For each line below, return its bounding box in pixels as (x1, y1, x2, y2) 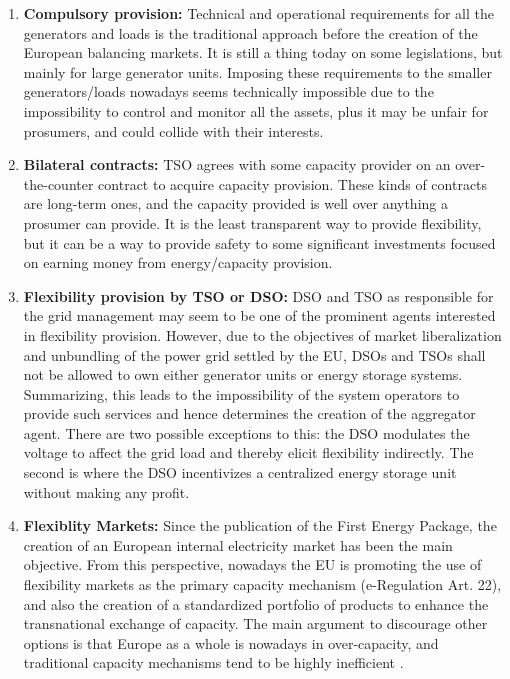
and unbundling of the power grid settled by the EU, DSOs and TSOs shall (23, 344, 486, 365)
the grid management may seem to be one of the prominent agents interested (23, 305, 496, 326)
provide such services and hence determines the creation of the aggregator (23, 403, 476, 424)
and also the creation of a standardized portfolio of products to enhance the (23, 593, 489, 614)
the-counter (23, 173, 94, 194)
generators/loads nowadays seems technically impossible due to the (23, 81, 434, 102)
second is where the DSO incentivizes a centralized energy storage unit (23, 462, 457, 483)
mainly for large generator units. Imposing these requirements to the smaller (23, 61, 492, 82)
